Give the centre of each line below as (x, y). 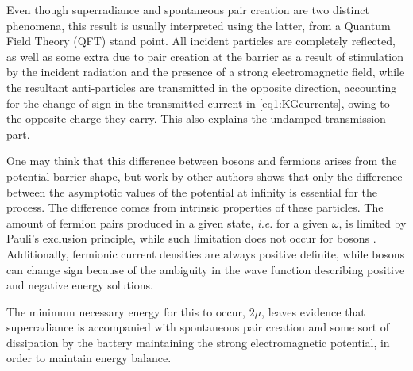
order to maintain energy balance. (89, 358)
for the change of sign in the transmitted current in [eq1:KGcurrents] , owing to (198, 103)
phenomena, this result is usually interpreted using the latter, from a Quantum (199, 25)
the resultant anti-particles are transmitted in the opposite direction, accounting (202, 87)
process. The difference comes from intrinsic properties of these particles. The (195, 207)
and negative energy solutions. (80, 285)
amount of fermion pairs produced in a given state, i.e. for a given (168, 222)
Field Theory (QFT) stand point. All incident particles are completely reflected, (201, 41)
